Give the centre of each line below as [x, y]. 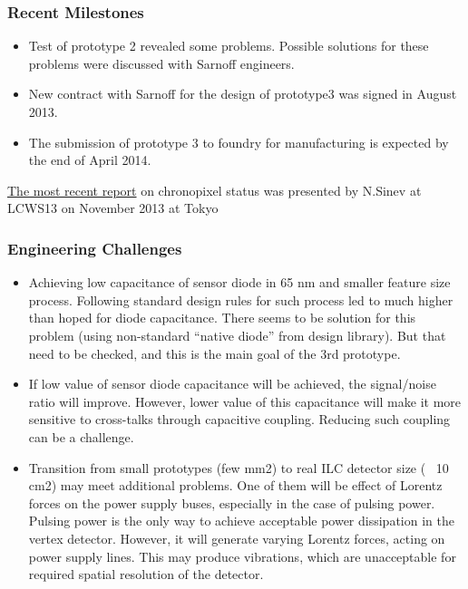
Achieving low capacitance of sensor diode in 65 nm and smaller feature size [239, 282]
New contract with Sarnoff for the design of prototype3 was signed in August [243, 94]
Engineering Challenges [95, 248]
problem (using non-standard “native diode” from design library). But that [237, 335]
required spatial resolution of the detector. [146, 574]
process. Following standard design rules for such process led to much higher [241, 299]
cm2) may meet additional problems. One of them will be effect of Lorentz [235, 485]
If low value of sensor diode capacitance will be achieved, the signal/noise [232, 384]
